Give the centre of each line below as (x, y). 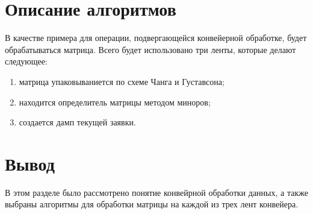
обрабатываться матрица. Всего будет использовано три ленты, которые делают (150, 49)
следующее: (26, 61)
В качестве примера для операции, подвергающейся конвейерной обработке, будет (156, 38)
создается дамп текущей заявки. (77, 122)
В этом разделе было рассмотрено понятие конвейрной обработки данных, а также (156, 192)
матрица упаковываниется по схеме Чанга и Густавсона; (122, 81)
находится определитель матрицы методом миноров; (115, 102)
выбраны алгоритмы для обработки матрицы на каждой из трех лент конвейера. (152, 204)
